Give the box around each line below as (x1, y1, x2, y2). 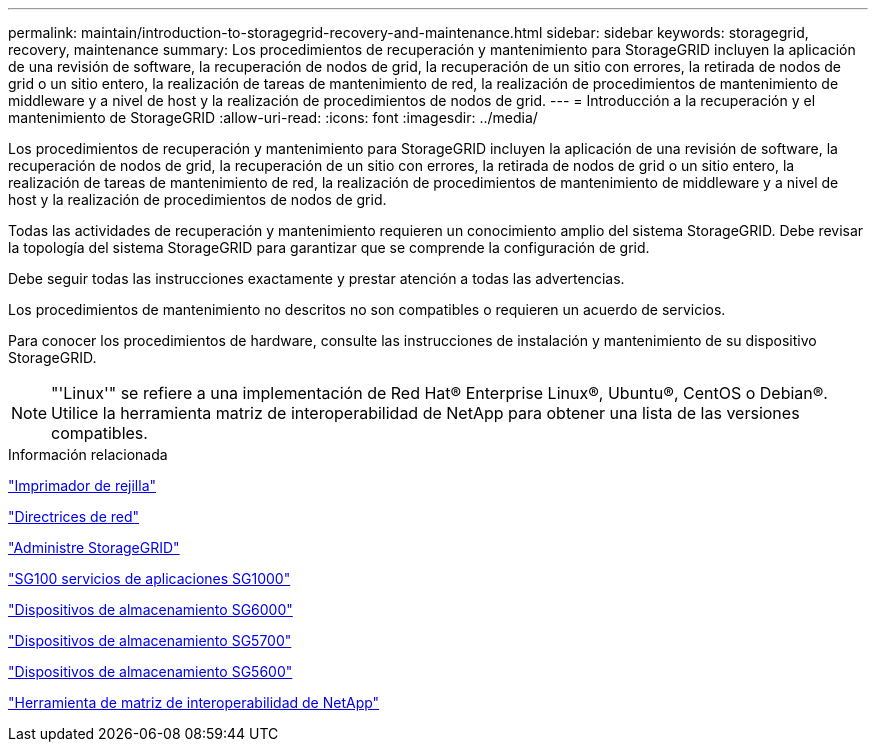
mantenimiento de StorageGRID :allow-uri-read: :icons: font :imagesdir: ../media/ (8, 109, 538, 126)
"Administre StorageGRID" (8, 539, 180, 556)
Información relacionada (8, 446, 168, 463)
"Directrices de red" (8, 508, 140, 525)
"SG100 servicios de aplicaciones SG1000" (8, 570, 291, 587)
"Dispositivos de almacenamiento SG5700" (8, 632, 292, 649)
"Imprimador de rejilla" (8, 477, 157, 494)
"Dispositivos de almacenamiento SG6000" (8, 601, 293, 618)
